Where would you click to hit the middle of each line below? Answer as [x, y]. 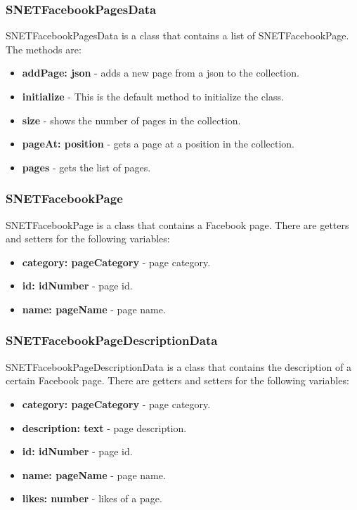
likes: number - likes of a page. [92, 498]
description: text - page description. [104, 427]
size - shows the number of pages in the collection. [131, 120]
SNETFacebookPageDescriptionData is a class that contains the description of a [178, 366]
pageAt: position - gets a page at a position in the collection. [158, 144]
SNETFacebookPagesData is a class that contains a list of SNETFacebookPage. [177, 35]
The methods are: [44, 49]
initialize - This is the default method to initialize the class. [153, 96]
